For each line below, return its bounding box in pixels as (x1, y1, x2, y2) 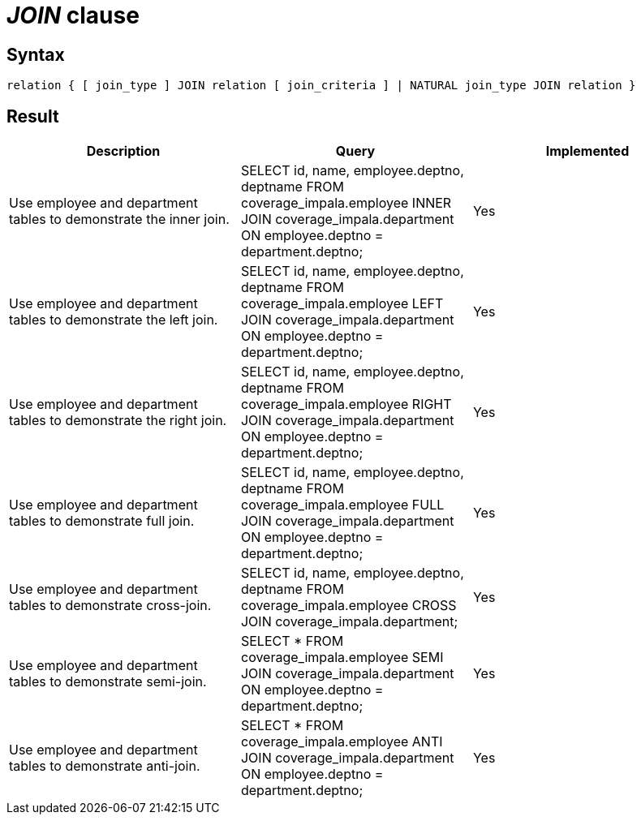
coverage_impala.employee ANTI (240, 733, 443, 750)
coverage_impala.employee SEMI (240, 649, 444, 666)
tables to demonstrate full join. (9, 513, 195, 530)
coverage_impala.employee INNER (240, 195, 452, 212)
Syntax (6, 44, 65, 65)
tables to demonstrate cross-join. (9, 597, 212, 614)
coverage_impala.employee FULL (240, 496, 445, 514)
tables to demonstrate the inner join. (9, 211, 230, 228)
